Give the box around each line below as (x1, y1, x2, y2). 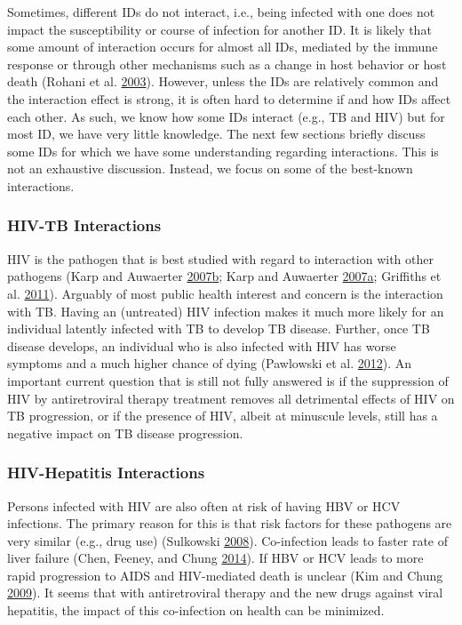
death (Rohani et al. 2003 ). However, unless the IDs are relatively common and (7, 72, 439, 91)
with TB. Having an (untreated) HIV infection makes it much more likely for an (7, 301, 444, 320)
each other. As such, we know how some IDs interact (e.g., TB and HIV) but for (7, 107, 445, 125)
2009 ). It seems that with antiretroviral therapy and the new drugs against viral (7, 583, 443, 602)
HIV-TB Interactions (7, 214, 162, 236)
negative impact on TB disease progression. (7, 423, 243, 442)
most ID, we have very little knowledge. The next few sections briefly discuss (7, 124, 426, 143)
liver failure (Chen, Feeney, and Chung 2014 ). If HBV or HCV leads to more (7, 549, 424, 567)
